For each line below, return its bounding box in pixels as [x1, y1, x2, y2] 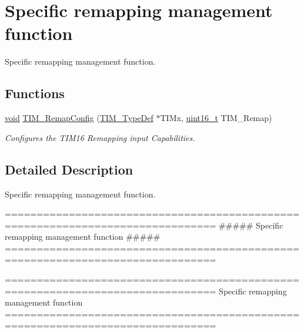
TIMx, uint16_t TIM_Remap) [160, 112, 272, 124]
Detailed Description [5, 160, 133, 178]
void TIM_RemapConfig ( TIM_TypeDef [5, 112, 153, 124]
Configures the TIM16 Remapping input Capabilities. [5, 131, 195, 143]
